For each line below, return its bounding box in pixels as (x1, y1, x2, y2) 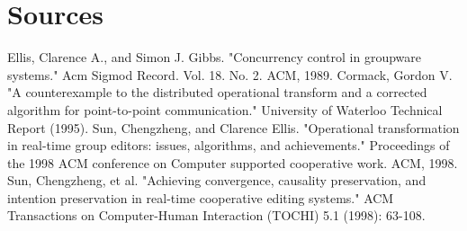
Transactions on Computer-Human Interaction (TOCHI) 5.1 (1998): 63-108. (7, 206, 426, 225)
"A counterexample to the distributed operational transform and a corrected (7, 83, 427, 102)
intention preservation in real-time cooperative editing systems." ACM (7, 188, 394, 207)
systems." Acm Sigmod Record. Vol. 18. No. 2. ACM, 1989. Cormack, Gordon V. (7, 65, 453, 84)
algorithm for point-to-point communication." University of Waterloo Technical (7, 100, 443, 119)
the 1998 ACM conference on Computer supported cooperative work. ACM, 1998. (7, 153, 458, 172)
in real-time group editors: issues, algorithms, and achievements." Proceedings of (7, 136, 450, 155)
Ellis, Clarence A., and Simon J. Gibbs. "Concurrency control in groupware (7, 48, 421, 67)
